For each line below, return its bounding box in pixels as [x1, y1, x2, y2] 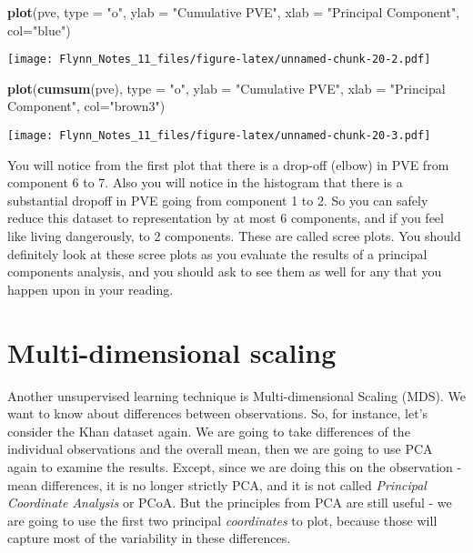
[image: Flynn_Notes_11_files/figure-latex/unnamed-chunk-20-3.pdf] [7, 129, 431, 143]
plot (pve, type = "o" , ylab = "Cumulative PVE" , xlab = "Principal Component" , [7, 3, 460, 21]
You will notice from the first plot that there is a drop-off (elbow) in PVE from [7, 155, 449, 174]
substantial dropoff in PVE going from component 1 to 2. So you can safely [7, 190, 428, 209]
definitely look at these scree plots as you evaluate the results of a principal [7, 244, 428, 263]
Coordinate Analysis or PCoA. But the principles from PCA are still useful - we [7, 493, 452, 512]
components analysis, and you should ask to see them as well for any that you [7, 262, 442, 281]
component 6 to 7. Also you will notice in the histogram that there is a [7, 173, 403, 192]
